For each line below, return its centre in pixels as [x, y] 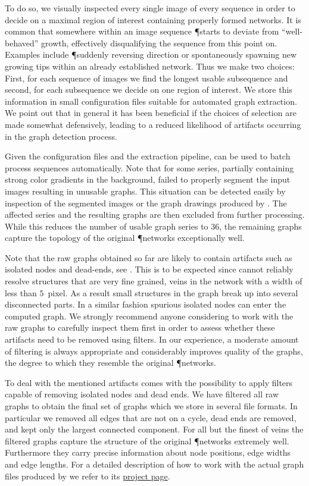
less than [21, 292]
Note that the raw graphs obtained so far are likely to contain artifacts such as [149, 257]
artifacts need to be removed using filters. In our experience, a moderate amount [152, 339]
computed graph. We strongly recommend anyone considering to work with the [149, 316]
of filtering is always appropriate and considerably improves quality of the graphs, [154, 351]
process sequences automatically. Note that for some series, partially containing [149, 167]
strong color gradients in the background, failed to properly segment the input [148, 179]
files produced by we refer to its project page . [88, 476]
